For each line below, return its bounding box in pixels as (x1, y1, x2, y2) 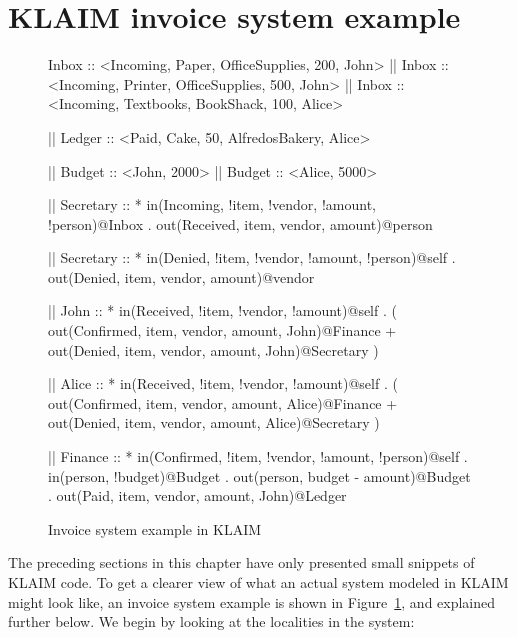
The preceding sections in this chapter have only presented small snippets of (8, 552, 475, 573)
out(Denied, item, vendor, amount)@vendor (48, 266, 315, 287)
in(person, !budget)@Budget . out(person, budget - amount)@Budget (48, 465, 471, 486)
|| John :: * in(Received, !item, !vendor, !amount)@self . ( (48, 300, 397, 321)
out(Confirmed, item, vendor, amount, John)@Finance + (48, 320, 397, 341)
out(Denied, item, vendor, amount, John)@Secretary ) (48, 339, 379, 360)
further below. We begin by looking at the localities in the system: (8, 611, 415, 632)
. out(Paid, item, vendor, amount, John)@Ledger (48, 485, 347, 506)
